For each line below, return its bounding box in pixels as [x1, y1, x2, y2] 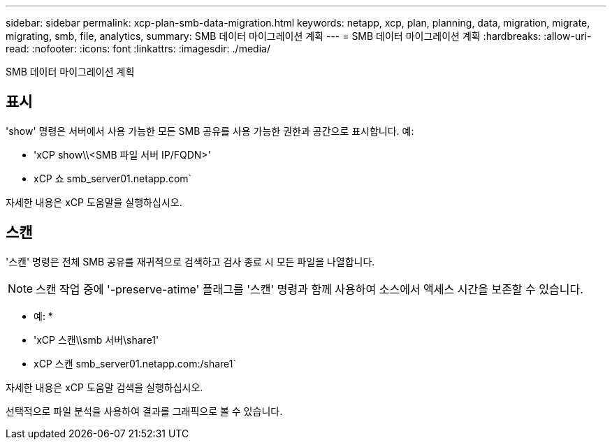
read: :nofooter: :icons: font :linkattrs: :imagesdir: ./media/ [6, 43, 270, 54]
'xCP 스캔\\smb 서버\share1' [34, 333, 159, 346]
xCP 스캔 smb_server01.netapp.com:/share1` [34, 357, 237, 370]
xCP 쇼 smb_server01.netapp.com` [34, 172, 192, 184]
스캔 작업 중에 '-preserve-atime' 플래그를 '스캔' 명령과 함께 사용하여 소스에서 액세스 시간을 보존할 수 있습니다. [36, 282, 583, 296]
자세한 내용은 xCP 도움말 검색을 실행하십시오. [6, 381, 203, 393]
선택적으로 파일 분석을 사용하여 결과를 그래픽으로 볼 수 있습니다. [6, 404, 283, 417]
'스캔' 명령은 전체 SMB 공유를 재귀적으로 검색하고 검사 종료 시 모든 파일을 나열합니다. [6, 255, 375, 268]
